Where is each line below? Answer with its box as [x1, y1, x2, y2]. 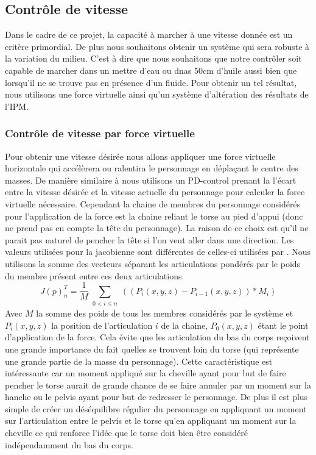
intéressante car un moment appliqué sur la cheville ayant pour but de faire [5, 367, 286, 379]
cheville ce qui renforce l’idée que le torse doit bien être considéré [5, 426, 248, 439]
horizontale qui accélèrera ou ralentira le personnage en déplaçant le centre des [5, 162, 298, 174]
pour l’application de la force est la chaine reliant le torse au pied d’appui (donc [5, 209, 303, 222]
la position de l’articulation [51, 318, 153, 331]
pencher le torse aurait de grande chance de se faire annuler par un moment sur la [5, 378, 311, 391]
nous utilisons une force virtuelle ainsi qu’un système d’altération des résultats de [5, 88, 309, 101]
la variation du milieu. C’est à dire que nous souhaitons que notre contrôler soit [5, 52, 302, 65]
